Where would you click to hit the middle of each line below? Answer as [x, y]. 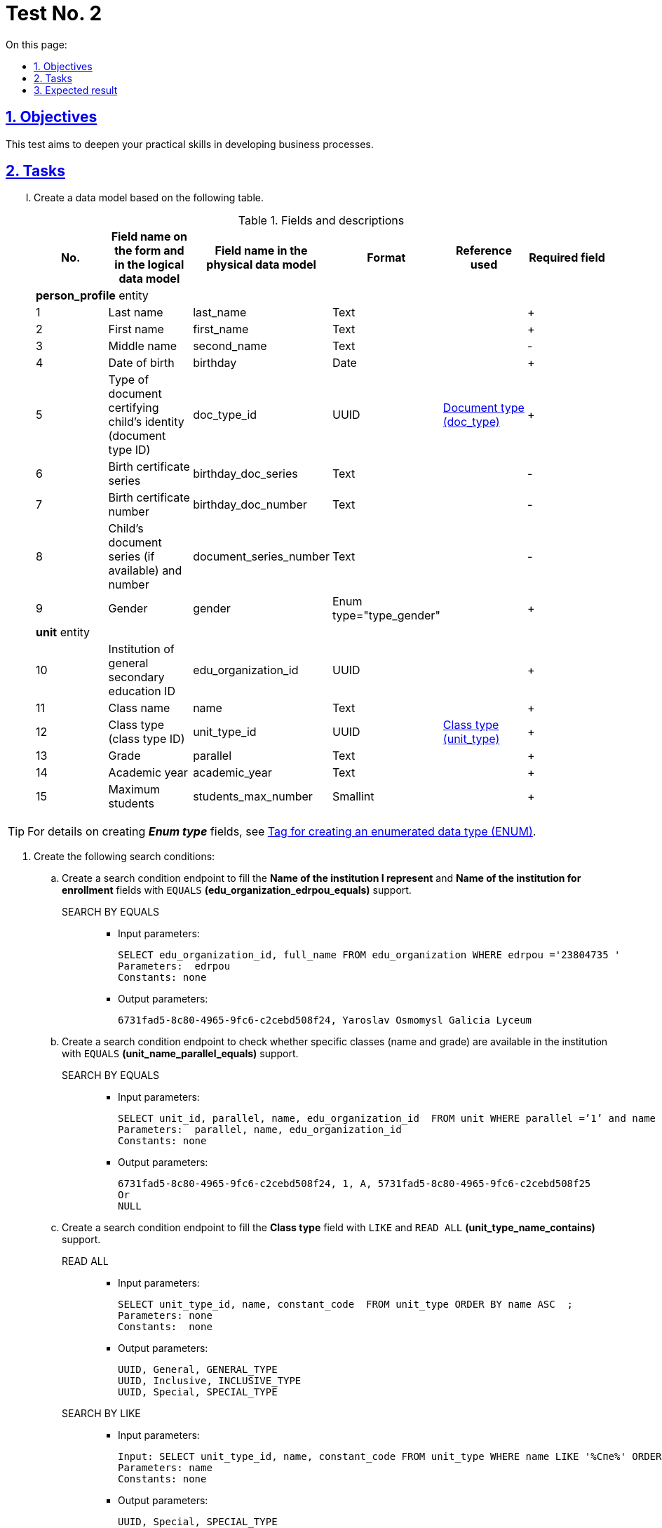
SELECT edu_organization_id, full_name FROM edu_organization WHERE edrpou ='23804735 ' [369, 955]
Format [386, 258]
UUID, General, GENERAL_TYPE [198, 1370]
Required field [567, 258]
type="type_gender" [386, 616]
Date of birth [141, 363]
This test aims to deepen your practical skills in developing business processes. [190, 144]
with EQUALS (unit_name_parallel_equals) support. [180, 1054]
